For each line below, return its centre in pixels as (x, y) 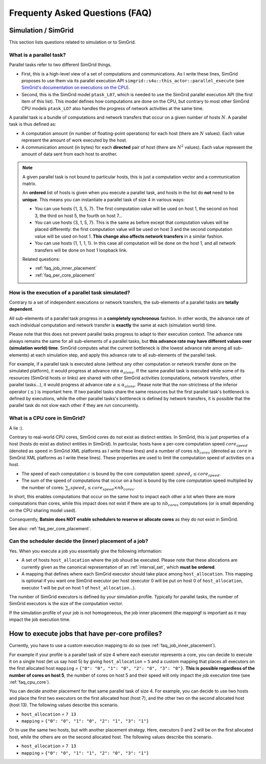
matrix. (30, 184)
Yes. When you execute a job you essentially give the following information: (86, 551)
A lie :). (16, 428)
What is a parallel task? (37, 55)
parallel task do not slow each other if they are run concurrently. (74, 405)
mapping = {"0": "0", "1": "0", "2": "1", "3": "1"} (85, 721)
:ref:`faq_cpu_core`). (30, 682)
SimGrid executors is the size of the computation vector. (66, 604)
